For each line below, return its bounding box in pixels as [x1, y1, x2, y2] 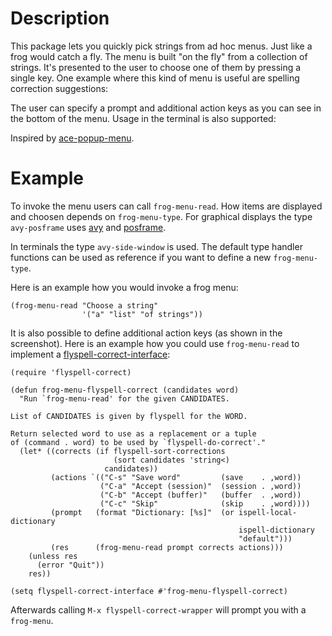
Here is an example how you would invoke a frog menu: [10, 281, 239, 293]
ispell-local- [238, 507, 298, 517]
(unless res [28, 551, 78, 561]
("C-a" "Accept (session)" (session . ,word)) [99, 481, 302, 491]
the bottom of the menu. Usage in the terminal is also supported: [10, 112, 277, 124]
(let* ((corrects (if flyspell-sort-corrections [19, 446, 226, 456]
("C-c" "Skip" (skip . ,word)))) [99, 498, 311, 509]
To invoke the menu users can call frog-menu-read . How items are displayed [10, 200, 323, 212]
